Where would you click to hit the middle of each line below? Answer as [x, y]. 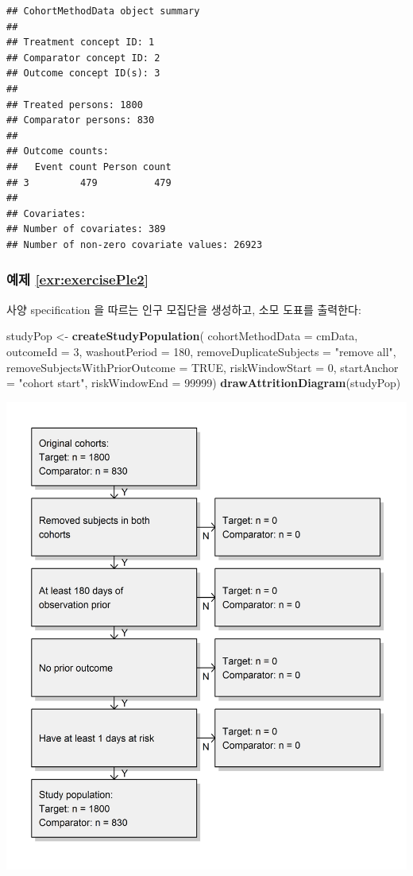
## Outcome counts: [58, 151]
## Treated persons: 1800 [75, 105]
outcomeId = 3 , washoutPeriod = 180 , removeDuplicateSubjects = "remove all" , [201, 351]
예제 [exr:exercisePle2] [77, 279]
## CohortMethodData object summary [103, 11]
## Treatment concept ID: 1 [81, 43]
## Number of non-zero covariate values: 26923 [135, 244]
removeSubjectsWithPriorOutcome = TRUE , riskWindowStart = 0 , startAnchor [203, 367]
